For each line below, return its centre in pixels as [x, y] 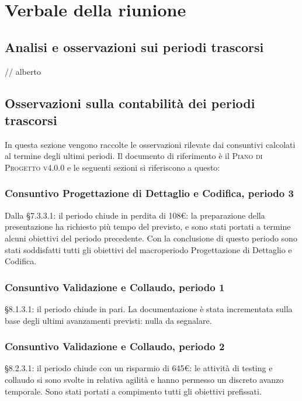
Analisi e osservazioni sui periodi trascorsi [134, 46]
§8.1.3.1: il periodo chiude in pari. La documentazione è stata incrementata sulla [149, 308]
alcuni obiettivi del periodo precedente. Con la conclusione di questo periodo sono [151, 238]
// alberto [23, 71]
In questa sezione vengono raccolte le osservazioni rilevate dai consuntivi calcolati [150, 144]
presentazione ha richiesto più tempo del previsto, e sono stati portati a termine [148, 227]
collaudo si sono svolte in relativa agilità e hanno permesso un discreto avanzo [144, 379]
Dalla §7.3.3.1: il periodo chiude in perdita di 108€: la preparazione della [135, 215]
